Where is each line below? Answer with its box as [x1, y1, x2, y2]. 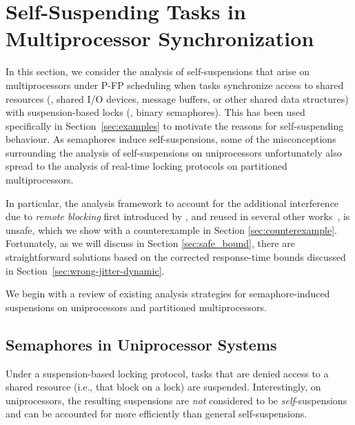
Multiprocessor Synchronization [6, 24, 314, 52]
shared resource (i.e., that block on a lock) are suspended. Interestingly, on [6, 379, 321, 394]
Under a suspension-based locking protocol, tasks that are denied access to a [6, 366, 329, 380]
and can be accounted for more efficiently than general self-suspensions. [6, 406, 307, 421]
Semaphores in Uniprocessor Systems [6, 333, 277, 355]
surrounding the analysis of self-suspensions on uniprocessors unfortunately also [6, 145, 342, 159]
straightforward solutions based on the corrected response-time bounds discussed [6, 250, 346, 264]
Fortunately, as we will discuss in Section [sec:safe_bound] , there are [6, 236, 296, 250]
